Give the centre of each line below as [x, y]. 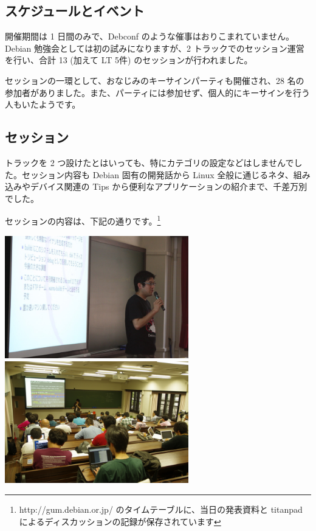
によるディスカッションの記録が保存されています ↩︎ [120, 521]
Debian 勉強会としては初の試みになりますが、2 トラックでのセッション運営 [155, 48]
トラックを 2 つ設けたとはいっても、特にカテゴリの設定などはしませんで [149, 162]
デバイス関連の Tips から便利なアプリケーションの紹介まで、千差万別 [169, 186]
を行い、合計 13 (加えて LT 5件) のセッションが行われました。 [129, 60]
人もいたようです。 [43, 104]
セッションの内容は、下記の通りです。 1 [83, 220]
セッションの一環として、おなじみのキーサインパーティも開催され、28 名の [155, 80]
